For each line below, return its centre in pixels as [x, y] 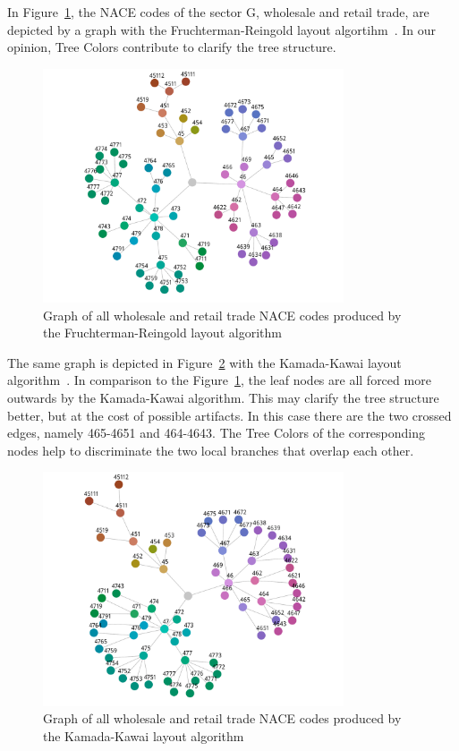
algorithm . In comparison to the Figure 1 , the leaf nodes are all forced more [219, 380]
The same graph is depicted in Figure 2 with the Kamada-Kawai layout [204, 362]
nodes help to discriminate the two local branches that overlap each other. [211, 450]
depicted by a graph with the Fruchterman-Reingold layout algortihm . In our [221, 29]
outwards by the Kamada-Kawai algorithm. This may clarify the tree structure [223, 397]
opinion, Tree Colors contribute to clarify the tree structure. [172, 47]
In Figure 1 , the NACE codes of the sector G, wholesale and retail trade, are [218, 12]
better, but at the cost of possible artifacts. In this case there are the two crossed [229, 415]
